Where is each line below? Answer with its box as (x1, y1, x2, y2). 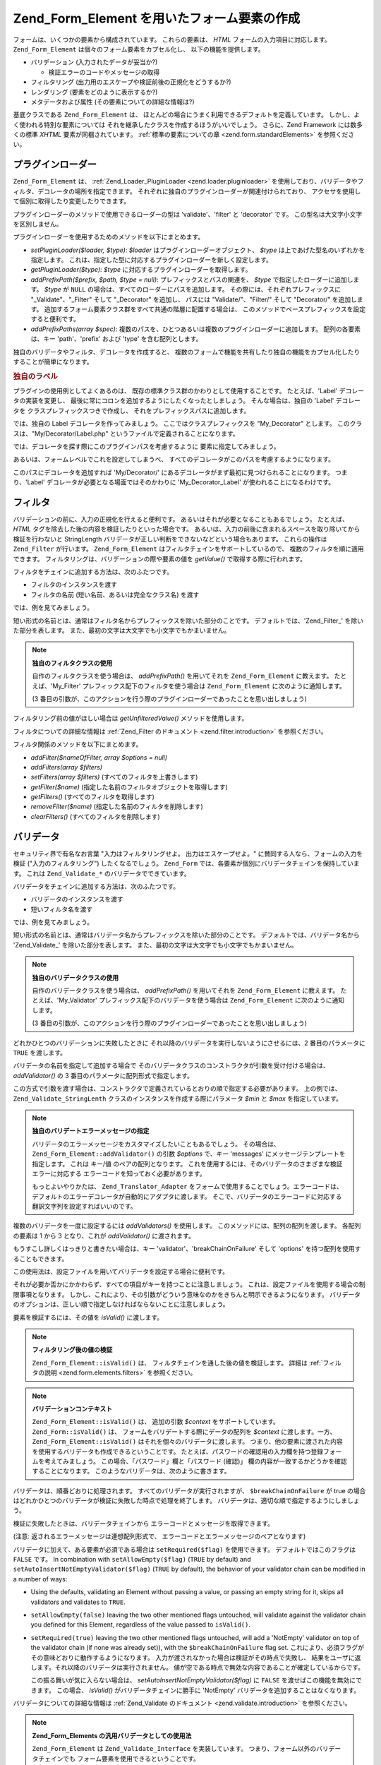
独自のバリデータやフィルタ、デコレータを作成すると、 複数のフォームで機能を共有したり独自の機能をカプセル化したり (13, 347, 361, 356)
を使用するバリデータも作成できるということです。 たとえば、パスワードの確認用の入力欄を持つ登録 (32, 1447, 324, 1456)
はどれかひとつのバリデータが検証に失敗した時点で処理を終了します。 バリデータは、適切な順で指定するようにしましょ (13, 1497, 360, 1505)
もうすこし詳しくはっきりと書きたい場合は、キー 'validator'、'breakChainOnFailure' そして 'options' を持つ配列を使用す (13, 1245, 361, 1253)
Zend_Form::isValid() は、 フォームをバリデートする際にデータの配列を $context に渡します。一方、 (32, 1427, 337, 1436)
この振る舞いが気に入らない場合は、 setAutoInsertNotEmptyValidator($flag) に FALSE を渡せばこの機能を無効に (30, 1676, 356, 1685)
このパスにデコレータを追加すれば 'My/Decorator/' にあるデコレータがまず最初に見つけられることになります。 (13, 468, 334, 477)
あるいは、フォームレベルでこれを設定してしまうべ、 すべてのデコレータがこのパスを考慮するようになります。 (13, 455, 335, 464)
